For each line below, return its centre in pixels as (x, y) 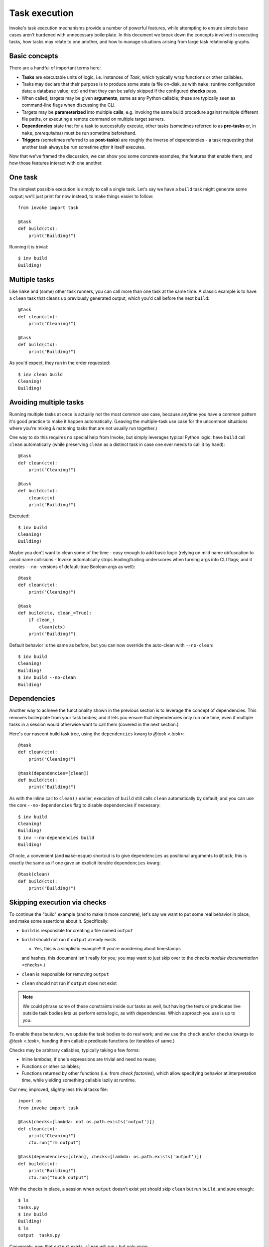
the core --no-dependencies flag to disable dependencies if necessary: (85, 805)
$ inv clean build (41, 374)
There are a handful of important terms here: (55, 68)
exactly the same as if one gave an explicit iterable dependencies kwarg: (85, 862)
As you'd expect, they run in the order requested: (60, 363)
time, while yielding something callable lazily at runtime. (79, 1080)
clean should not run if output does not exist (69, 983)
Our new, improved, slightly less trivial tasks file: (59, 1089)
